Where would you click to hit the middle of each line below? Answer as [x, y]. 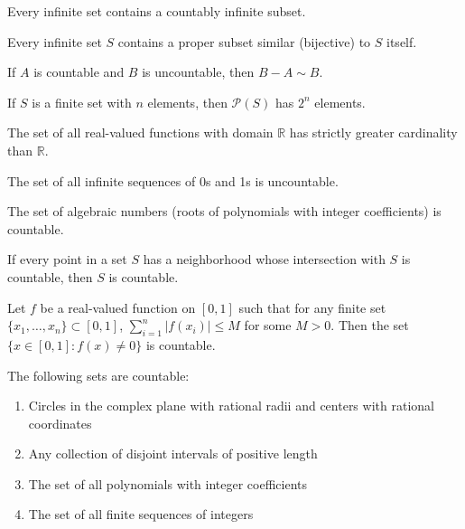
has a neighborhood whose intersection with [264, 259]
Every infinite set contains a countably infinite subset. [157, 11]
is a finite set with [82, 102]
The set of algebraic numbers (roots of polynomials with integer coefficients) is [224, 211]
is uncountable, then [198, 72]
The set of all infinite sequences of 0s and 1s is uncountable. [173, 180]
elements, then [187, 102]
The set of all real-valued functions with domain [140, 132]
